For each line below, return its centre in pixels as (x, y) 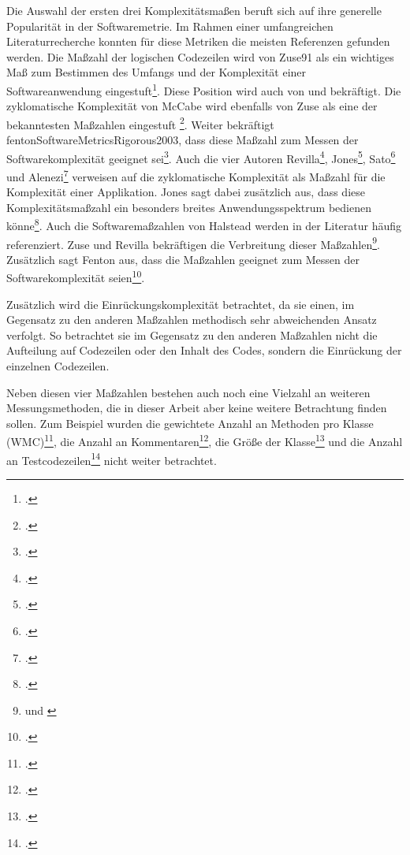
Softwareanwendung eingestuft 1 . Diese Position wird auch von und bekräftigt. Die (204, 89)
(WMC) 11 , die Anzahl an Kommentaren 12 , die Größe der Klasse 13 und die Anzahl (205, 441)
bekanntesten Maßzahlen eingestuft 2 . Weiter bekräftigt (140, 123)
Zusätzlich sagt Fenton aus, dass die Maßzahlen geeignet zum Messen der (183, 259)
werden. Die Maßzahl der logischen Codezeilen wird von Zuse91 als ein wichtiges (200, 56)
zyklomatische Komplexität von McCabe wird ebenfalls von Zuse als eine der (192, 106)
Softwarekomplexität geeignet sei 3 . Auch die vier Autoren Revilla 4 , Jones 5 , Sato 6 (201, 157)
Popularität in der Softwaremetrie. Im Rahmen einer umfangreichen (170, 26)
